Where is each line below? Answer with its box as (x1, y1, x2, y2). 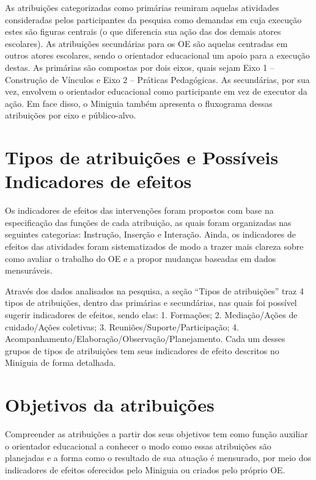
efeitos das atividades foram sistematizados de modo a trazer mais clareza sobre (5, 240, 304, 253)
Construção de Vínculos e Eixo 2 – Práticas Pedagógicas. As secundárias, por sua (5, 73, 310, 85)
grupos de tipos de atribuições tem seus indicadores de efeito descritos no (5, 344, 279, 357)
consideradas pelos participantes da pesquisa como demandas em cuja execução (5, 13, 302, 26)
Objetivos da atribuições (5, 392, 215, 417)
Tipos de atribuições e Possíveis (5, 145, 279, 170)
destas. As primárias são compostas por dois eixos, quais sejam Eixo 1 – (5, 60, 274, 73)
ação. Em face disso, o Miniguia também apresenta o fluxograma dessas (5, 96, 273, 109)
